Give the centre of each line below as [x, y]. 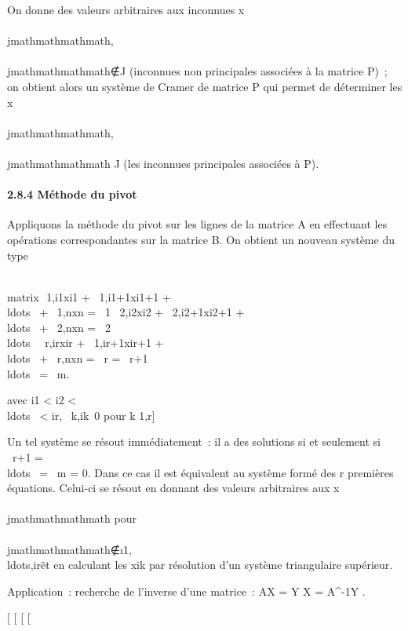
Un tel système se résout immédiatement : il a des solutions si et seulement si [194, 441]
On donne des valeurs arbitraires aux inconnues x [126, 9]
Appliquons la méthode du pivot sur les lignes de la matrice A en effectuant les [197, 224]
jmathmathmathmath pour [72, 518]
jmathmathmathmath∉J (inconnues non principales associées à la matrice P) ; [197, 71]
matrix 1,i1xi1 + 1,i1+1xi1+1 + [89, 296]
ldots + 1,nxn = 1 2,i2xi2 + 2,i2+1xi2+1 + [126, 312]
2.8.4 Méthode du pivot [72, 194]
